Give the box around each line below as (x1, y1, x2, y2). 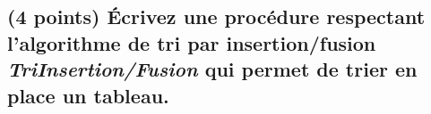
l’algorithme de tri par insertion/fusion (7, 28, 376, 56)
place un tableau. (7, 81, 169, 109)
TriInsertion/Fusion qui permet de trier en (7, 55, 418, 83)
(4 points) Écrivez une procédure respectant (7, 3, 426, 30)
